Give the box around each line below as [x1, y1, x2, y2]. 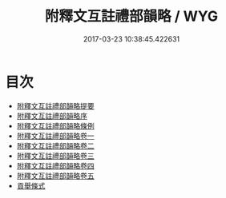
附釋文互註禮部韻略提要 [16, 101, 95, 110]
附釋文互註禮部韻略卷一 [16, 131, 95, 141]
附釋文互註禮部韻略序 [16, 111, 87, 121]
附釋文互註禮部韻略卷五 [16, 171, 95, 180]
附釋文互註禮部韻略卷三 [16, 151, 95, 160]
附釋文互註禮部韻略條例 [16, 121, 95, 130]
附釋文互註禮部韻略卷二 [16, 141, 95, 150]
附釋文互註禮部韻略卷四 [16, 160, 95, 170]
